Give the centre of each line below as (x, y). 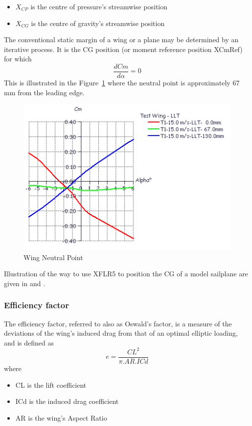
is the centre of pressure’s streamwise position (99, 6)
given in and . (25, 283)
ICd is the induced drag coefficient (67, 401)
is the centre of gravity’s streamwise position (98, 23)
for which (18, 59)
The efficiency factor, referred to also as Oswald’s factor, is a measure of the (118, 323)
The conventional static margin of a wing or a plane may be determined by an (121, 40)
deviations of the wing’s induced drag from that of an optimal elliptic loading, (121, 333)
